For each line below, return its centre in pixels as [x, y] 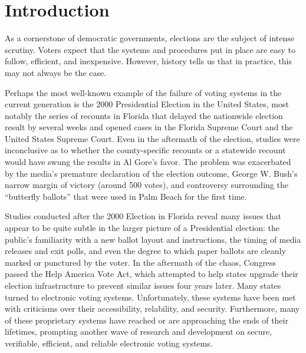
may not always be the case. [56, 72]
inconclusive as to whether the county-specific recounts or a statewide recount [145, 150]
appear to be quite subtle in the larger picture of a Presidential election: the [142, 228]
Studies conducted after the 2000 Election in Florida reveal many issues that [143, 216]
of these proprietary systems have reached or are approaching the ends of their [147, 320]
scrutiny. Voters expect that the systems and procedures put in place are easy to [150, 49]
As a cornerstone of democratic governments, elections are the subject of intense [149, 38]
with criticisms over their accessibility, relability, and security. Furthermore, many [152, 309]
